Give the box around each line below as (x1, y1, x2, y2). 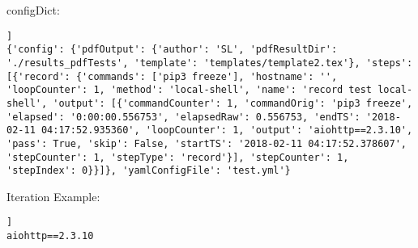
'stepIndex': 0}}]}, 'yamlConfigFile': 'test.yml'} (6, 165, 291, 177)
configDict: (6, 2, 60, 18)
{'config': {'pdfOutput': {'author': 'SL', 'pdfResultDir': (6, 44, 338, 56)
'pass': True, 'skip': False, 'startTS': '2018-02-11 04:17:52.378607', (6, 137, 407, 149)
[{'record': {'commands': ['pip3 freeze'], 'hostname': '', (6, 70, 338, 82)
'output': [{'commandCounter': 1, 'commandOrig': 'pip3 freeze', (53, 97, 413, 109)
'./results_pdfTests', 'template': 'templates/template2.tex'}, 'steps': (6, 57, 413, 69)
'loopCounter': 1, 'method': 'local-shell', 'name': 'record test (6, 84, 373, 96)
